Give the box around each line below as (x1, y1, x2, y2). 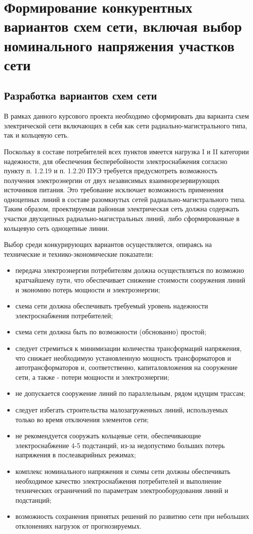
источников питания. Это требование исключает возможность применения (4, 185, 224, 195)
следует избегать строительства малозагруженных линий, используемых (15, 404, 228, 414)
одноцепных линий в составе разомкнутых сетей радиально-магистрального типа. (4, 194, 246, 204)
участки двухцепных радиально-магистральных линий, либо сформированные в (4, 213, 240, 224)
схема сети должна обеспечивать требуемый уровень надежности (15, 301, 208, 311)
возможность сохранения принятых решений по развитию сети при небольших (15, 511, 249, 521)
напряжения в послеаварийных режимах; (15, 450, 136, 460)
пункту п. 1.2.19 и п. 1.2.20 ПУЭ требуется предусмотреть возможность (4, 165, 217, 176)
